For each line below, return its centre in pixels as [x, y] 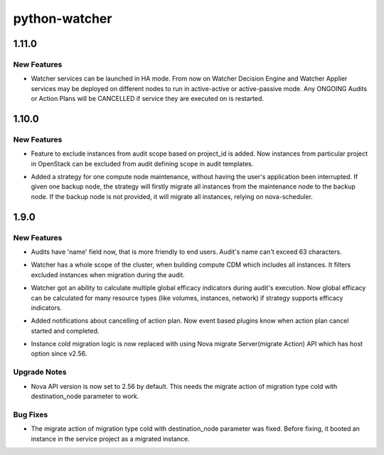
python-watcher [63, 18]
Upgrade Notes [40, 372]
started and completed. [65, 331]
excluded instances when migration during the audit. [108, 274]
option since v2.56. [59, 354]
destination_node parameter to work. [85, 396]
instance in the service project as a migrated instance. [110, 439]
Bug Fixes [31, 414]
